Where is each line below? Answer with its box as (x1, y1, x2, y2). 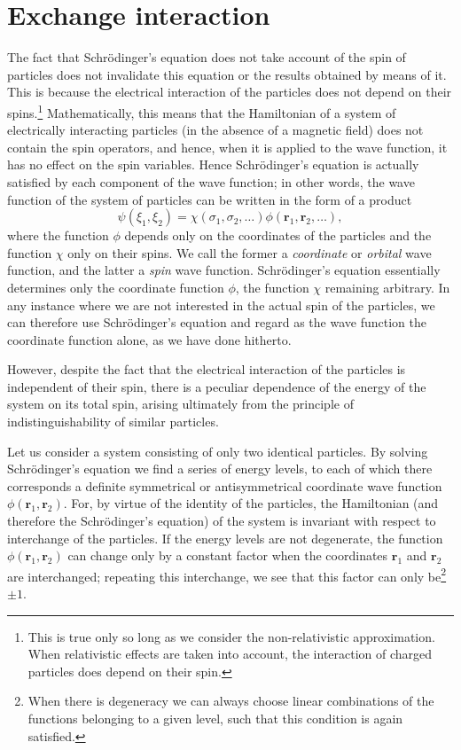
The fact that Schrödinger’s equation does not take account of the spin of (7, 48, 406, 66)
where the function (7, 226, 109, 245)
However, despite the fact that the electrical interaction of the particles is (7, 360, 406, 379)
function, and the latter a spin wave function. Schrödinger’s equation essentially (7, 261, 441, 279)
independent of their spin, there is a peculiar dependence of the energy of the (7, 377, 426, 395)
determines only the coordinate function (7, 277, 224, 296)
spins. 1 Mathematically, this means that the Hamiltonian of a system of (7, 100, 396, 121)
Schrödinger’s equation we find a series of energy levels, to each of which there (7, 459, 433, 478)
